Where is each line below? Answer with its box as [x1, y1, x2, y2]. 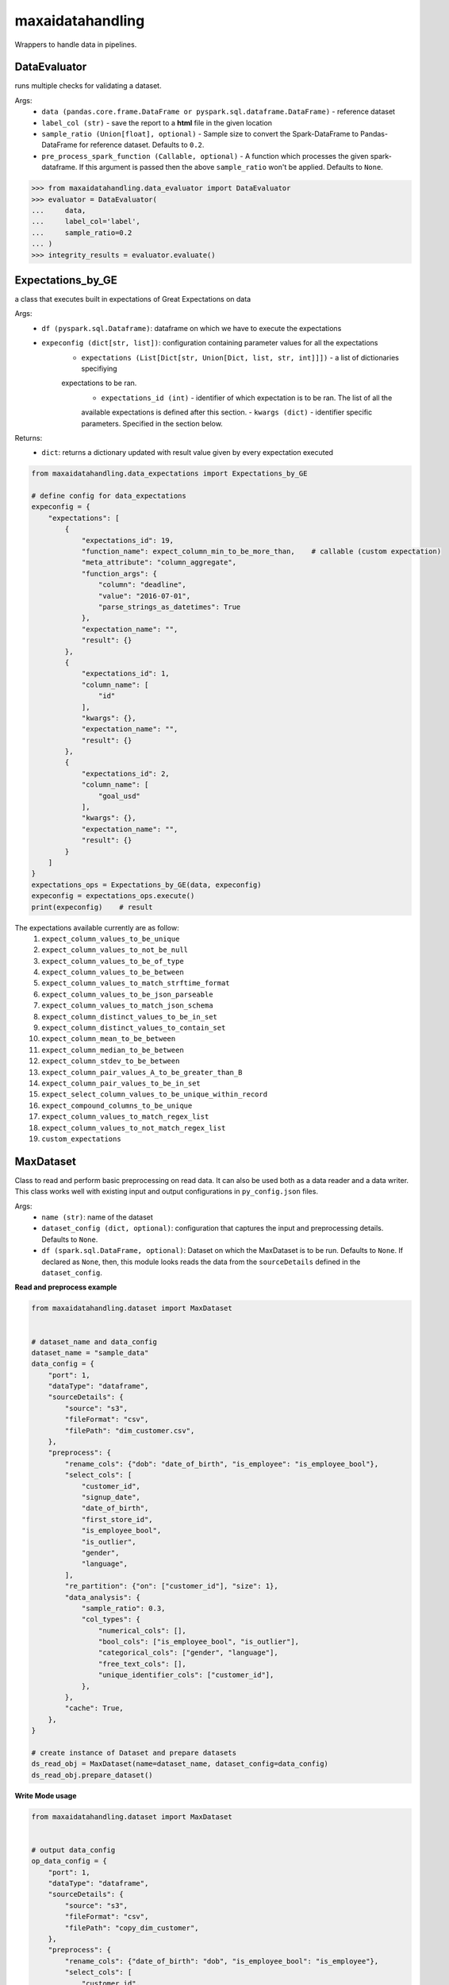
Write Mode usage [14, 1790, 77, 1800]
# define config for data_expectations [31, 491, 186, 500]
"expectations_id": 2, [81, 769, 170, 778]
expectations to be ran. [61, 378, 137, 388]
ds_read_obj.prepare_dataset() [31, 1771, 154, 1779]
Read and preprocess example [14, 1282, 117, 1292]
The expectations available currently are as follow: [14, 923, 179, 932]
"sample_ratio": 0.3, [81, 1604, 166, 1613]
